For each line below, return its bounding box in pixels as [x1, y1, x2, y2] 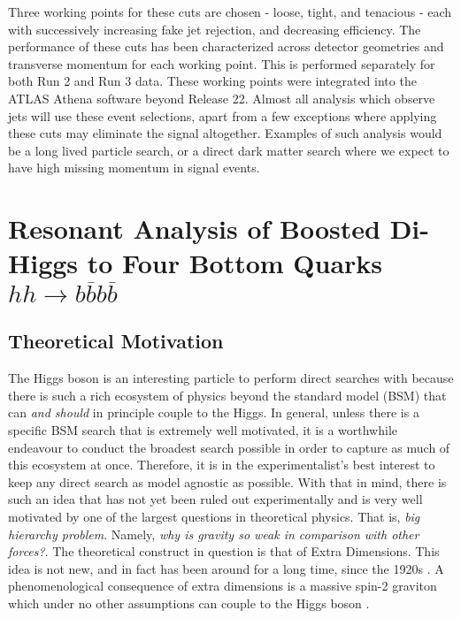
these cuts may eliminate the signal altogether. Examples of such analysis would [8, 124, 442, 142]
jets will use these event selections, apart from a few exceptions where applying [8, 106, 437, 125]
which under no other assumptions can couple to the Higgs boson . [8, 593, 370, 612]
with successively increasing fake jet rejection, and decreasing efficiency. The [8, 19, 421, 38]
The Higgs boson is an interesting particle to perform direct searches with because [8, 369, 454, 387]
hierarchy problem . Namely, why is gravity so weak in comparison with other [8, 524, 419, 543]
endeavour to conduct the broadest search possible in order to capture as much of [8, 438, 450, 456]
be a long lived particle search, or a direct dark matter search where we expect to [8, 141, 449, 159]
